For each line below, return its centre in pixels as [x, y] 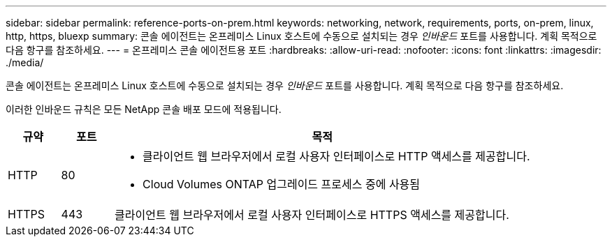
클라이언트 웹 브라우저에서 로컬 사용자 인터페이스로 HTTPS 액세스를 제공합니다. [312, 215]
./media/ [25, 62]
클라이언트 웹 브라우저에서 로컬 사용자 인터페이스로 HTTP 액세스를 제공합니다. [336, 156]
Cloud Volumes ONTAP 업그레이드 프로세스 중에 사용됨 [282, 184]
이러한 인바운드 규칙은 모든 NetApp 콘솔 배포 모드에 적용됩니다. [144, 109]
